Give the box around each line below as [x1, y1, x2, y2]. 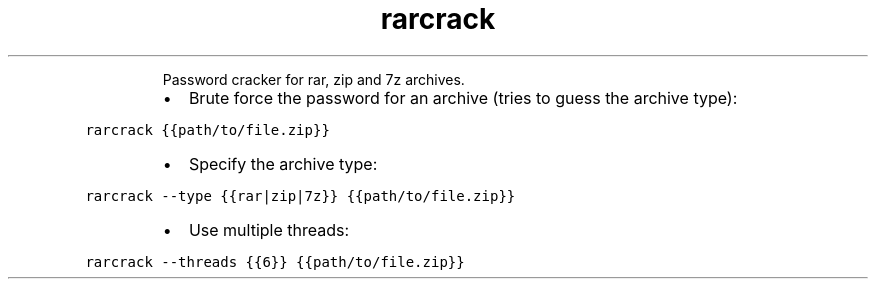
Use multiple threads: [188, 219, 350, 240]
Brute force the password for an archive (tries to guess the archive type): [188, 87, 738, 108]
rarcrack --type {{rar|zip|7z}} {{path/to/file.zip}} [85, 187, 516, 204]
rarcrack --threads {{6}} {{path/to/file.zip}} [85, 253, 465, 270]
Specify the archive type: [188, 153, 378, 174]
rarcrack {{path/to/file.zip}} [85, 121, 330, 138]
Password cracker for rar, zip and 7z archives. [162, 70, 465, 88]
